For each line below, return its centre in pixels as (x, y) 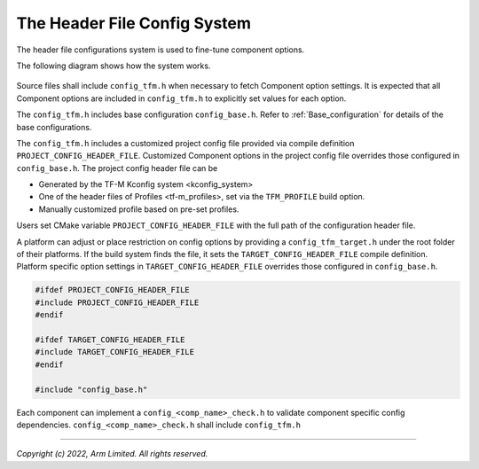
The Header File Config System (134, 23)
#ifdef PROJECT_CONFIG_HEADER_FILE (112, 290)
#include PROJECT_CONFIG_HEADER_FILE (117, 302)
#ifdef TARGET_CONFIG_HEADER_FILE (110, 340)
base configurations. (54, 127)
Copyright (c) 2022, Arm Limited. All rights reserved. (112, 454)
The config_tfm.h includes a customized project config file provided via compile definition (185, 143)
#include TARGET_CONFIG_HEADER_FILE (115, 352)
